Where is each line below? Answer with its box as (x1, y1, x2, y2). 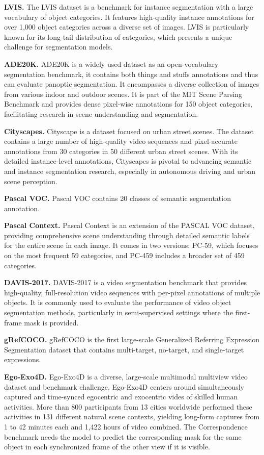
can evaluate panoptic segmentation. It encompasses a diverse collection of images (4, 79, 259, 89)
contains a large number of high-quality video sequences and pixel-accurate (4, 136, 238, 146)
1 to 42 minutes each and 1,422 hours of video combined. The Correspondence (4, 421, 248, 432)
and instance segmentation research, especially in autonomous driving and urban (4, 165, 256, 176)
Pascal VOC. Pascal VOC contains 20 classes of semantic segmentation (4, 193, 231, 204)
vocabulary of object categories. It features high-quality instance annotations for (4, 11, 254, 22)
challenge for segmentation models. (4, 41, 113, 52)
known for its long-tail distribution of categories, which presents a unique (4, 31, 232, 42)
